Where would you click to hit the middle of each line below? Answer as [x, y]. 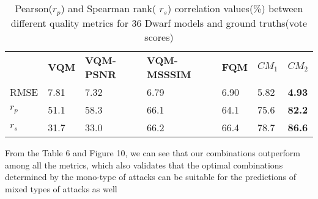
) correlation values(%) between [235, 8]
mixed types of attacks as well [61, 188]
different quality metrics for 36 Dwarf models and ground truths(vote [159, 23]
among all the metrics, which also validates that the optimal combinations [144, 165]
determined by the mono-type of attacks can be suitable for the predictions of [150, 177]
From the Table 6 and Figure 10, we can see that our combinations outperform [153, 152]
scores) [159, 37]
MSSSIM [169, 74]
